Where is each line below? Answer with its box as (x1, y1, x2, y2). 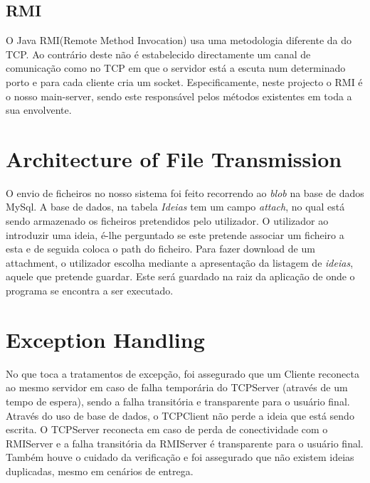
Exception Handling (6, 324, 205, 354)
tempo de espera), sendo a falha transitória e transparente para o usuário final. (6, 393, 350, 408)
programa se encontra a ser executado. (6, 283, 174, 298)
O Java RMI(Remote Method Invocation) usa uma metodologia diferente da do (6, 33, 352, 48)
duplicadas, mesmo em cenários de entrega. (6, 463, 194, 478)
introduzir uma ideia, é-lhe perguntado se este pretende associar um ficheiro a (6, 227, 344, 242)
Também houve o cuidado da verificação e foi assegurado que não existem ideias (6, 450, 354, 465)
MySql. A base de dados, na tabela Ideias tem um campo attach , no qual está (6, 199, 345, 214)
